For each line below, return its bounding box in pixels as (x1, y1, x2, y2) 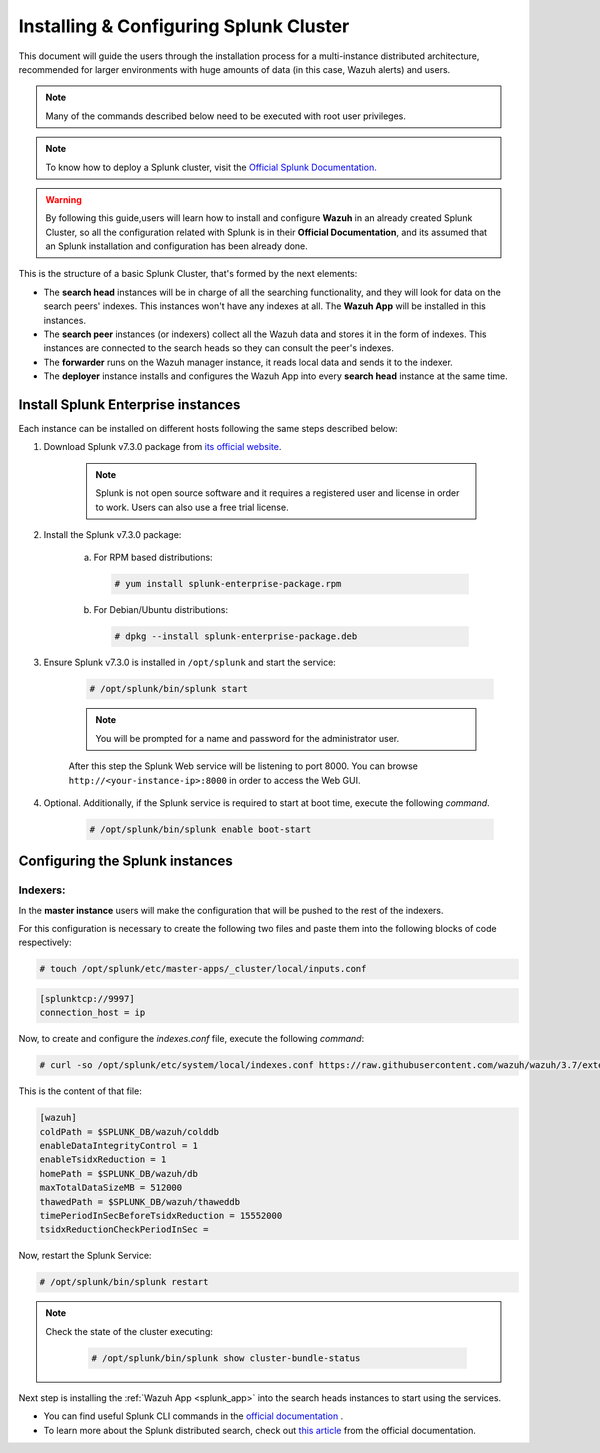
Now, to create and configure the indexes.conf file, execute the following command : (18, 1033, 365, 1045)
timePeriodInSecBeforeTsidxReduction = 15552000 (39, 1210, 283, 1222)
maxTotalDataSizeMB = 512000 (39, 1182, 183, 1194)
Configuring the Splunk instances (18, 853, 234, 870)
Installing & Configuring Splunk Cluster (18, 15, 350, 37)
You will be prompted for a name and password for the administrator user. (95, 732, 400, 744)
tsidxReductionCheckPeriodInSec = (39, 1224, 209, 1235)
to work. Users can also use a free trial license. (95, 501, 289, 513)
